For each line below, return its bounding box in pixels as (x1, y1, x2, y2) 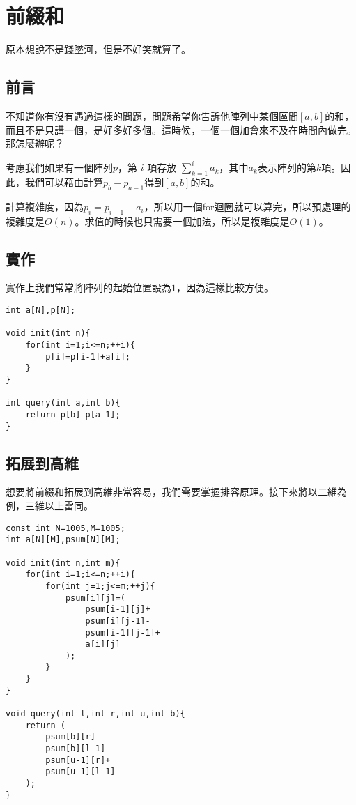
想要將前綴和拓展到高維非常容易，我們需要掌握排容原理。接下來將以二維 (6, 484, 337, 499)
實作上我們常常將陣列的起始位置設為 (6, 280, 171, 295)
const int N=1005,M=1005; (6, 523, 125, 533)
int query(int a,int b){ (6, 398, 121, 408)
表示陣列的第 (257, 160, 316, 174)
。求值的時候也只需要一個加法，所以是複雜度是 (75, 213, 290, 228)
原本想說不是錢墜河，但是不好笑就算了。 (6, 42, 191, 56)
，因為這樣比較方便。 (176, 280, 274, 295)
